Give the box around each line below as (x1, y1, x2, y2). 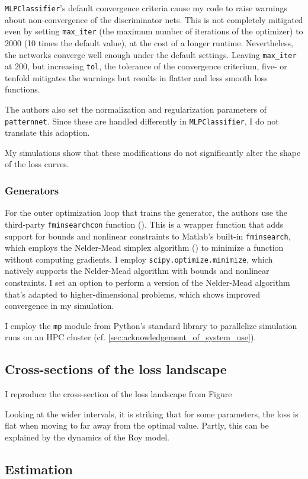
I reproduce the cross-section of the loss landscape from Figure (5, 388, 232, 400)
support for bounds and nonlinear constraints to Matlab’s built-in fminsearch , (5, 229, 291, 242)
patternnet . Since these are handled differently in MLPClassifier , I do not (5, 114, 279, 127)
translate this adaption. (5, 126, 90, 139)
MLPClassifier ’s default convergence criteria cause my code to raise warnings (5, 2, 287, 14)
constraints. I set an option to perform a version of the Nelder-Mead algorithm (5, 276, 290, 288)
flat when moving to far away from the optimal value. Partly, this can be (5, 419, 269, 432)
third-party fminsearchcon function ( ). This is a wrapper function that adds (5, 218, 284, 230)
